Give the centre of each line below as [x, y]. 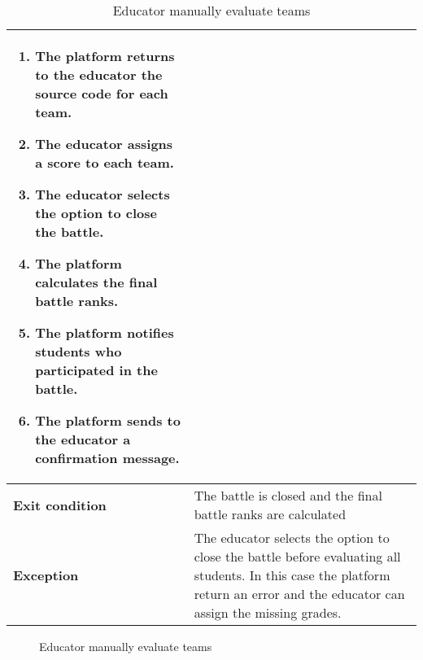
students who [78, 351]
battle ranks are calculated [270, 514]
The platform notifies [105, 332]
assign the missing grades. [268, 612]
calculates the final [96, 282]
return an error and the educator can [299, 594]
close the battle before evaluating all [297, 556]
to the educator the [99, 74]
